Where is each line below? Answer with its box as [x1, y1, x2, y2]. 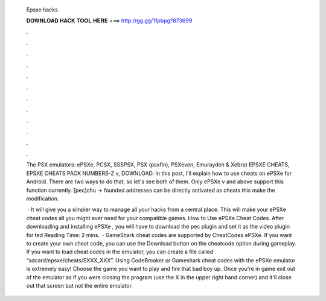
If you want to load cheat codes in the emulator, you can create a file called [26, 248, 214, 256]
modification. [26, 195, 59, 202]
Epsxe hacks [26, 6, 59, 13]
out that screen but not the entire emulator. [26, 282, 133, 289]
